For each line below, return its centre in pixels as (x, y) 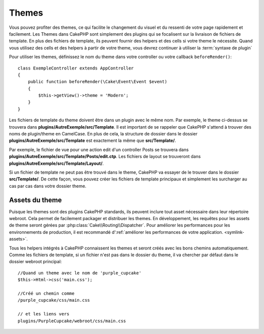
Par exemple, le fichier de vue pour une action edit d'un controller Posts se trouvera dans (99, 150)
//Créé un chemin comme (46, 293)
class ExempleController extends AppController (76, 68)
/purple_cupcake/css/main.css (54, 300)
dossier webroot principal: (35, 262)
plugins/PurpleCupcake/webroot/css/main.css (72, 321)
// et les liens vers (44, 314)
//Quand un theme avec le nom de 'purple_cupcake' (80, 273)
